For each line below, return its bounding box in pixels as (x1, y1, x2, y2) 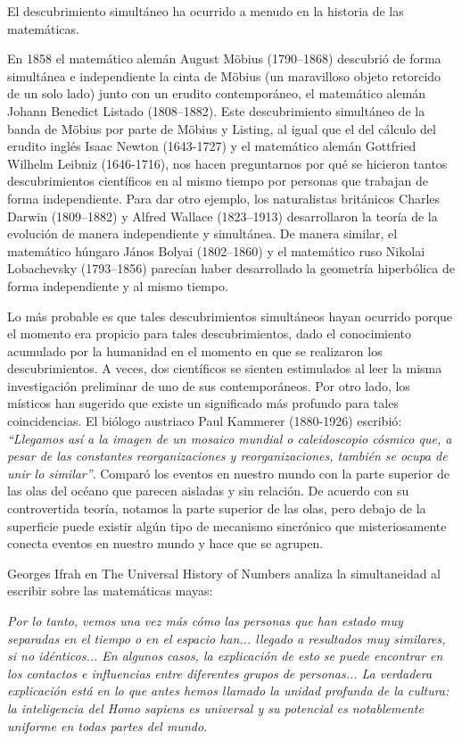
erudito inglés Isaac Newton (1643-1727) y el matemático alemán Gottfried (7, 137, 417, 155)
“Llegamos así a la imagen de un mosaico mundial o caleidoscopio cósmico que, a (7, 429, 452, 447)
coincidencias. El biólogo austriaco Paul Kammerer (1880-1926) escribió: (7, 412, 402, 430)
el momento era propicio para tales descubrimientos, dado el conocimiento (7, 324, 412, 343)
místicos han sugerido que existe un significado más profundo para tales (7, 394, 399, 412)
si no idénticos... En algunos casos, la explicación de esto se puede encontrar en (7, 646, 443, 665)
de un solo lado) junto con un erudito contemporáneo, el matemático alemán (7, 84, 426, 103)
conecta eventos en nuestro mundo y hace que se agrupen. (7, 534, 324, 553)
